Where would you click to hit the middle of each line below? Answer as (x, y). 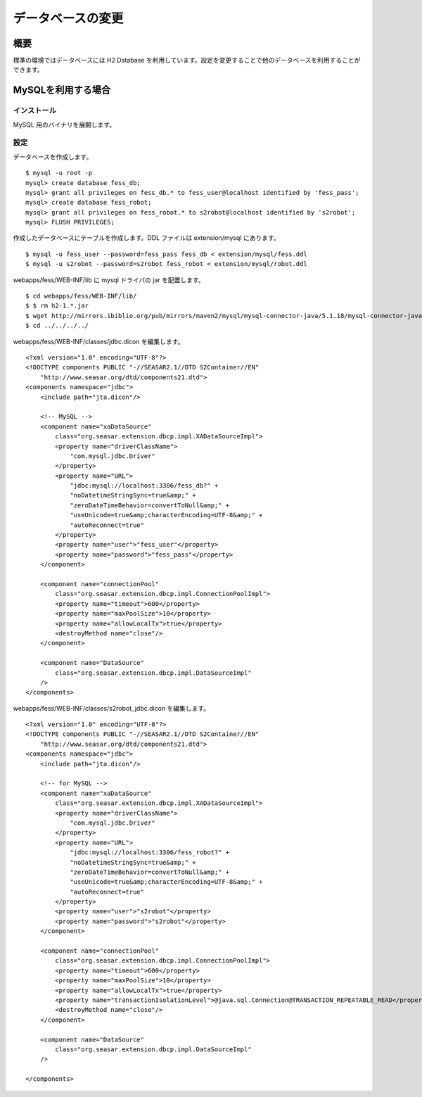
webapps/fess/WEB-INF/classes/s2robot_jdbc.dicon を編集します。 (111, 708)
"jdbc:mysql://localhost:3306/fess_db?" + (144, 486)
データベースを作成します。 (53, 157)
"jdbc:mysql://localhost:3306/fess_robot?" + (150, 852)
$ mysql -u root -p (59, 173)
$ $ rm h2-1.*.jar (57, 306)
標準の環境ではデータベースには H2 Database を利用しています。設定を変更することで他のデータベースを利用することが (187, 61)
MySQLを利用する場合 (62, 90)
